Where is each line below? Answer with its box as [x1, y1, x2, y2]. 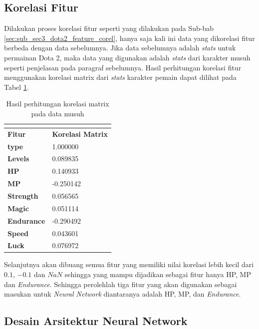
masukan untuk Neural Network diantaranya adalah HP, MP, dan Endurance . [4, 289, 241, 299]
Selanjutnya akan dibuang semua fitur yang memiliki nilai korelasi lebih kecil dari [4, 259, 254, 270]
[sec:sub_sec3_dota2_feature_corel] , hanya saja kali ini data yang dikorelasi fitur [4, 32, 255, 43]
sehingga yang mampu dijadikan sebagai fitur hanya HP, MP [64, 269, 251, 280]
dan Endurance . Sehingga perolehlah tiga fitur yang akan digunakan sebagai [4, 279, 237, 289]
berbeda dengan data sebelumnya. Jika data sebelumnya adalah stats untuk [4, 42, 236, 53]
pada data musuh [31, 108, 84, 118]
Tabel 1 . [4, 81, 29, 92]
